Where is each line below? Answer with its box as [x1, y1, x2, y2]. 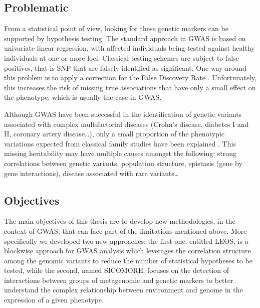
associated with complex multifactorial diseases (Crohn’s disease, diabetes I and [4, 118, 249, 129]
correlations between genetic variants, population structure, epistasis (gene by [4, 158, 242, 168]
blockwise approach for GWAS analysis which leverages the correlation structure [4, 245, 251, 256]
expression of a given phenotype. [4, 294, 104, 305]
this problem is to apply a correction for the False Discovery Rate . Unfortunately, [4, 72, 256, 83]
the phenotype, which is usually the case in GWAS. [4, 92, 162, 102]
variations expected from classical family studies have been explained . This [4, 138, 236, 148]
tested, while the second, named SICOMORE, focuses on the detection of [4, 265, 229, 275]
